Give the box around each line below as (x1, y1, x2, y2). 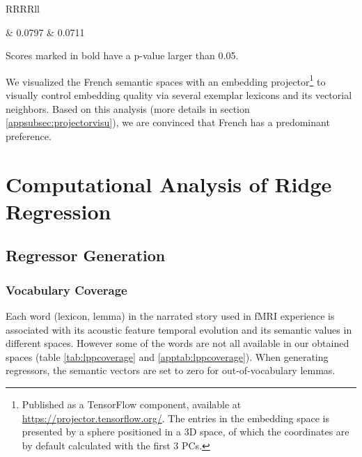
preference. (6, 128, 52, 143)
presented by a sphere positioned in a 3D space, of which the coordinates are (22, 424, 349, 439)
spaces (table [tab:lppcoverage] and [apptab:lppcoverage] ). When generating (6, 349, 329, 364)
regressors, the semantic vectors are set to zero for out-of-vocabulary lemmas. (6, 363, 336, 378)
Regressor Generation (6, 245, 166, 266)
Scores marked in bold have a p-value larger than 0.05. (6, 48, 239, 63)
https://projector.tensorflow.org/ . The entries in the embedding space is (22, 410, 329, 425)
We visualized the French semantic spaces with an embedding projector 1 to (6, 72, 326, 88)
